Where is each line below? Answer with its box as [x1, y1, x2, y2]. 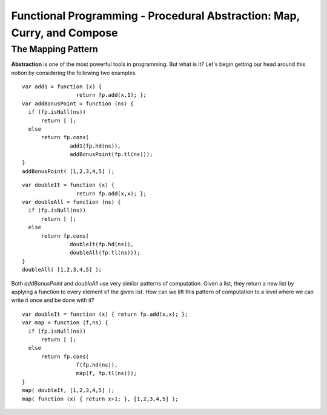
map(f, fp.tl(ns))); [76, 370, 137, 377]
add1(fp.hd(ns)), [70, 142, 121, 149]
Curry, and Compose [11, 26, 118, 39]
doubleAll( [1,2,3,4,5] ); [22, 266, 102, 273]
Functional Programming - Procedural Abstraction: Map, [11, 9, 300, 22]
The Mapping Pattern [11, 44, 98, 54]
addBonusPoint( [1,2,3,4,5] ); [22, 168, 115, 175]
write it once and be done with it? [11, 296, 94, 304]
